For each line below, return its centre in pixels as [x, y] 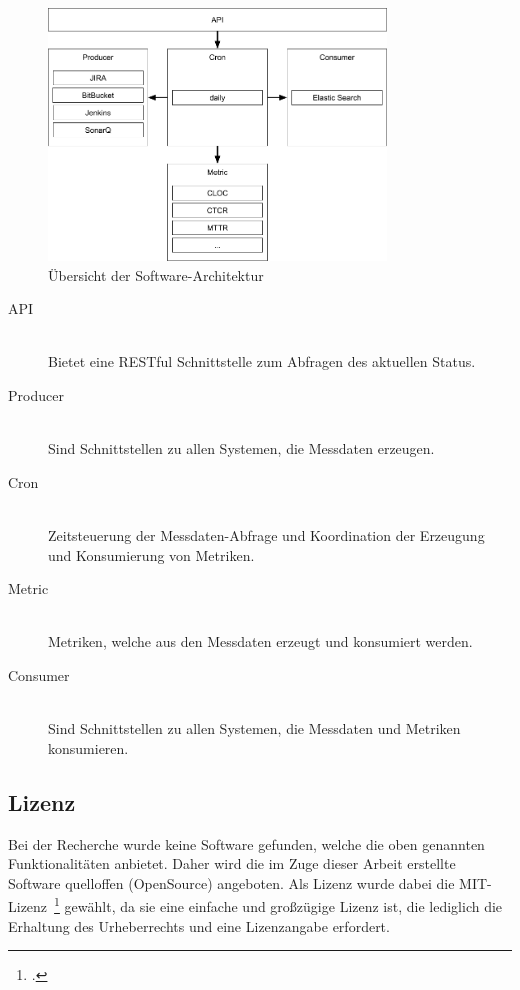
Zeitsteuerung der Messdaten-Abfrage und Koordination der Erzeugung [266, 535]
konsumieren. [88, 747]
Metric [28, 588]
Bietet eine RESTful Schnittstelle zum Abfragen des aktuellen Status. [262, 361]
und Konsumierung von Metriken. [151, 554]
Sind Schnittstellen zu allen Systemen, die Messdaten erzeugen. [241, 448]
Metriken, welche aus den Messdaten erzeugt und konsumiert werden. [260, 641]
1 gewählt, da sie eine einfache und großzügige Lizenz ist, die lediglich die [278, 904]
